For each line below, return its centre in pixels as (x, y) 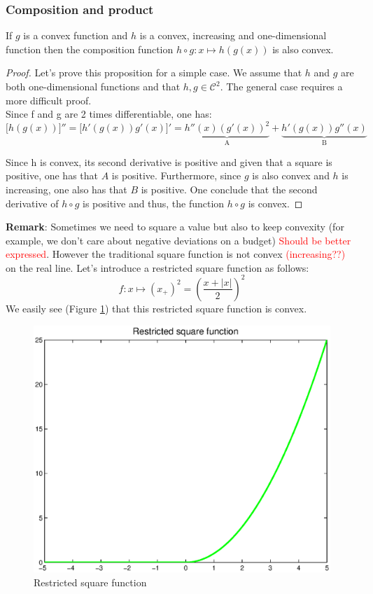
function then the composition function (90, 49)
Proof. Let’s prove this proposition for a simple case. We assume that (154, 72)
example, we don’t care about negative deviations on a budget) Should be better (178, 240)
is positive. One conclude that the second (229, 189)
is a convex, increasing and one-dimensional (233, 35)
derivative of (32, 203)
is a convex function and (76, 35)
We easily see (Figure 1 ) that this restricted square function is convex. (156, 308)
